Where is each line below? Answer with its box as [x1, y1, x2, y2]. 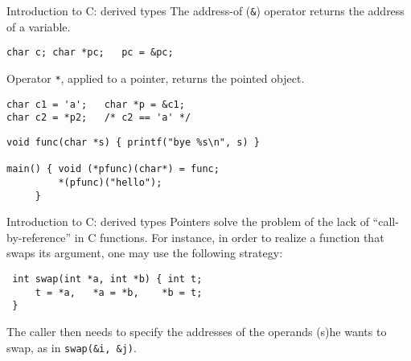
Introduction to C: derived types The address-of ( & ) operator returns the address [6, 2, 405, 18]
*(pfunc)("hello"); [58, 176, 162, 188]
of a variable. [6, 18, 71, 35]
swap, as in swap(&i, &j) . [6, 338, 137, 355]
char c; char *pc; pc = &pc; [6, 47, 174, 59]
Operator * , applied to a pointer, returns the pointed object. [6, 69, 305, 86]
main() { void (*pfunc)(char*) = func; [6, 163, 220, 175]
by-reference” [6, 228, 72, 245]
